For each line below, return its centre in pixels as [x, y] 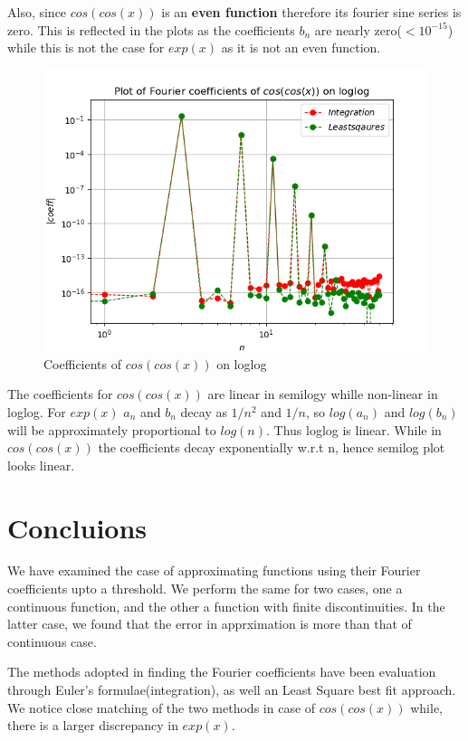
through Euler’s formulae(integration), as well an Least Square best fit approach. [232, 690]
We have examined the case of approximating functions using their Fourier [214, 570]
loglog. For [37, 411]
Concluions [77, 527]
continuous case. [52, 641]
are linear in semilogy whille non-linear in [323, 394]
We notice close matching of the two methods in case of [162, 707]
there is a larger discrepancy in [93, 725]
